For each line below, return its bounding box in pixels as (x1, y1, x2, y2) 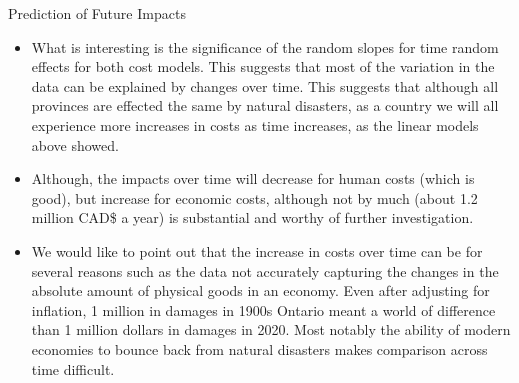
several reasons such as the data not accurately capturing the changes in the (31, 260, 499, 281)
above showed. (31, 134, 119, 155)
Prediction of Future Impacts (8, 3, 186, 23)
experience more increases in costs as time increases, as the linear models (31, 114, 479, 135)
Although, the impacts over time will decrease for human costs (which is (31, 168, 475, 189)
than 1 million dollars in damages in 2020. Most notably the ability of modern (31, 319, 511, 340)
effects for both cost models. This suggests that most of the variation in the (31, 56, 495, 77)
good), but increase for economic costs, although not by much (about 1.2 (31, 187, 478, 208)
